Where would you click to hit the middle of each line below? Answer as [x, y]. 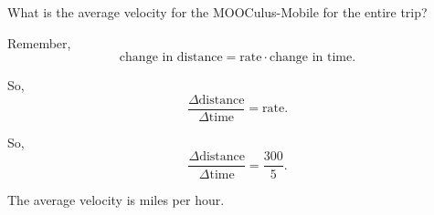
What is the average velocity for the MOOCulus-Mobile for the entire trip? [217, 12]
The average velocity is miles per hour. [116, 199]
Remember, [39, 42]
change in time [311, 58]
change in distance [171, 58]
